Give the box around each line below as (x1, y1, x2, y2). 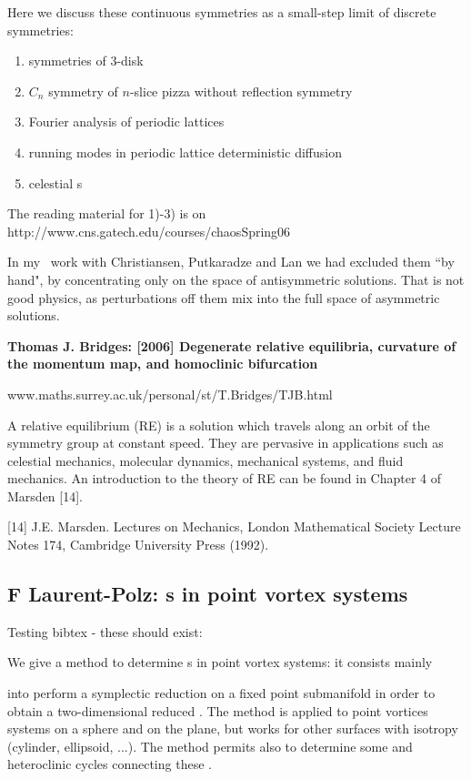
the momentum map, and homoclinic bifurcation (7, 354, 318, 373)
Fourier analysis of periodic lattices (28, 112, 225, 131)
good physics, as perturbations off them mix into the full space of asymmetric (7, 288, 440, 307)
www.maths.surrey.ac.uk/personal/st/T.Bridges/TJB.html (7, 384, 333, 403)
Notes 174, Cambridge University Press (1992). (7, 535, 269, 554)
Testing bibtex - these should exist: (7, 622, 203, 641)
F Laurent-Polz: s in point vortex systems (7, 580, 408, 608)
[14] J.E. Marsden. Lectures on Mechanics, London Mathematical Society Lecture (7, 517, 461, 536)
